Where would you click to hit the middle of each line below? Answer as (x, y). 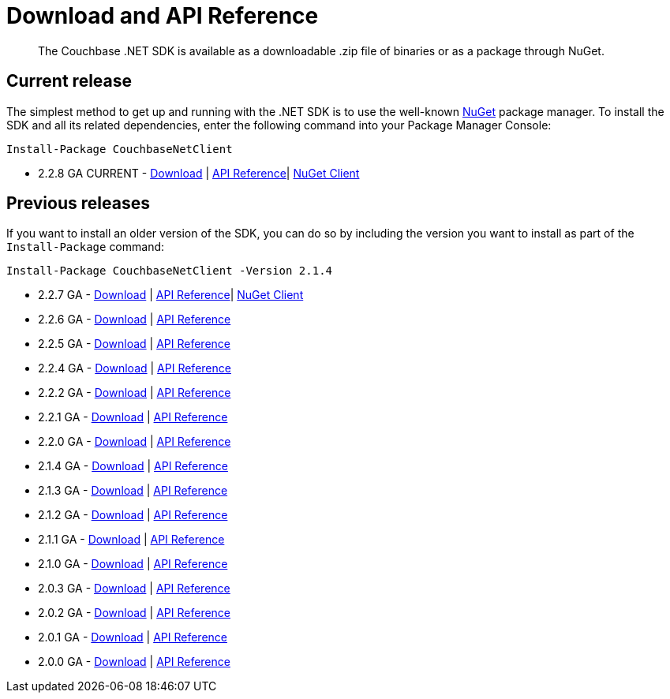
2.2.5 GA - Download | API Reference (135, 344)
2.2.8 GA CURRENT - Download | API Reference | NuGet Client (199, 173)
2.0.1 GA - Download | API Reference (133, 637)
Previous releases (78, 204)
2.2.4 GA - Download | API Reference (135, 368)
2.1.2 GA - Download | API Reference (133, 515)
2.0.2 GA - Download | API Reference (135, 613)
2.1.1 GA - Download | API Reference (131, 540)
